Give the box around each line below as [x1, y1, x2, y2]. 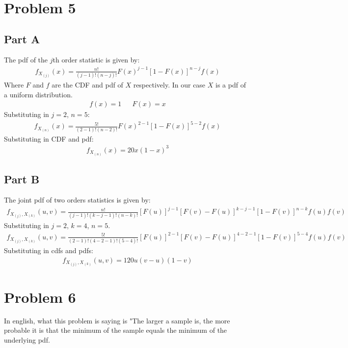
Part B [4, 172, 40, 187]
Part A [4, 31, 40, 46]
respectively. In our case [133, 80, 206, 90]
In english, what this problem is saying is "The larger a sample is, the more [4, 315, 230, 325]
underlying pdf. [4, 335, 50, 345]
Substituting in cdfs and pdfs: [4, 245, 93, 255]
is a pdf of [215, 80, 246, 90]
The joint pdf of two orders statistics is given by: [4, 195, 151, 205]
